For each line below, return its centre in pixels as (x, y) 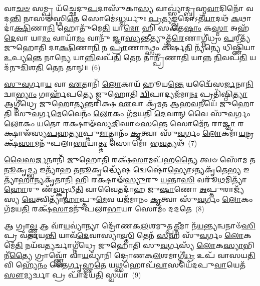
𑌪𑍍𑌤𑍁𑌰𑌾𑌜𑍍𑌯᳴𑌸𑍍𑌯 (225, 189)
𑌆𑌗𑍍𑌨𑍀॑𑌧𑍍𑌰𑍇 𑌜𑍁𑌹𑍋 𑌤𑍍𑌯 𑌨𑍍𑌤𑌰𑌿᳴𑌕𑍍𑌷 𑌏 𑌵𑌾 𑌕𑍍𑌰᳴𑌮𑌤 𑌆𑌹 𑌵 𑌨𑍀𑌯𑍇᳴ (111, 103)
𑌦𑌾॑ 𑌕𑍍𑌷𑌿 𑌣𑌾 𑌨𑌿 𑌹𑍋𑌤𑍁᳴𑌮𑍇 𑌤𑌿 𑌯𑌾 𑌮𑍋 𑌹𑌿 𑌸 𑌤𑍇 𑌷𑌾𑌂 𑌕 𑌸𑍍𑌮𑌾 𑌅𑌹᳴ (127, 28)
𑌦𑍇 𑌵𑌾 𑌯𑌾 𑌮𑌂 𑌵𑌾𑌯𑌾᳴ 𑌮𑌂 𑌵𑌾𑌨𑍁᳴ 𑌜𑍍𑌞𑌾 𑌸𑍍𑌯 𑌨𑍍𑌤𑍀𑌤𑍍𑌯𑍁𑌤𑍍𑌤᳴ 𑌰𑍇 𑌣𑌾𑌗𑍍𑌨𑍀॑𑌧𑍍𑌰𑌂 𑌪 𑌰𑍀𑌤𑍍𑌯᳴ (127, 37)
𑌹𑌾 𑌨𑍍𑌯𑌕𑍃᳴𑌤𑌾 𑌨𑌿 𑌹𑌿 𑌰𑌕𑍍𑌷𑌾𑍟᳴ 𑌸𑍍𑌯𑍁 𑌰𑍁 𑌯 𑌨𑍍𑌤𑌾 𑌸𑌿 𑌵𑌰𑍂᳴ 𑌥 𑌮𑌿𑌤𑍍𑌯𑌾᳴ (133, 179)
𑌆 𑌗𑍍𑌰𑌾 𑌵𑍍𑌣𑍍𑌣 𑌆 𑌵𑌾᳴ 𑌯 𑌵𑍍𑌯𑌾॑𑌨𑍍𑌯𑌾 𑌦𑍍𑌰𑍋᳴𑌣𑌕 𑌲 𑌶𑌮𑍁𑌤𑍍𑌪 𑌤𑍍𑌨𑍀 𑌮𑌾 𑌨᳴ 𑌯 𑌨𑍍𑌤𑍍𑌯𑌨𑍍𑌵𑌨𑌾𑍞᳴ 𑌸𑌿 (130, 225)
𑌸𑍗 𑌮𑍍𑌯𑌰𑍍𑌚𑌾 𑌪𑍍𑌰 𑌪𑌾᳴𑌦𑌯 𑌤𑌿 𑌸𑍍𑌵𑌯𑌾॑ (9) (73, 274)
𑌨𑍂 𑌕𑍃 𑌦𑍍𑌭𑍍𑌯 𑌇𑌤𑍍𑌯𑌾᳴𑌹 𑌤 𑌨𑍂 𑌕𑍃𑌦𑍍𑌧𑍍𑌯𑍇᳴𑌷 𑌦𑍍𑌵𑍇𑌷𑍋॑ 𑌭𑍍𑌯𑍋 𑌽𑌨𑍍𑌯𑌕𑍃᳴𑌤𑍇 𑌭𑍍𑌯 (123, 169)
